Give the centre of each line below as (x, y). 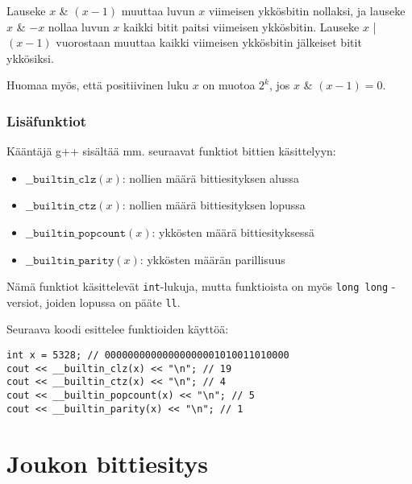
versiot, (25, 302)
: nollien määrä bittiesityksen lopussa (214, 205)
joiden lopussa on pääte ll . (113, 302)
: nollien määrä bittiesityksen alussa (211, 178)
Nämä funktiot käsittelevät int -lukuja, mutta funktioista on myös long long (198, 286)
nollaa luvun (79, 26)
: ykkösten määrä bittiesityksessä (233, 232)
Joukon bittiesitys (107, 463)
